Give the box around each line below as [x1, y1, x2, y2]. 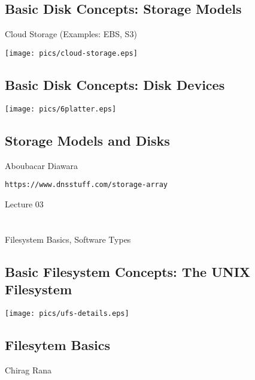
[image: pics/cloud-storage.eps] [5, 49, 138, 58]
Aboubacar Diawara [5, 159, 78, 171]
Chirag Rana [5, 363, 52, 376]
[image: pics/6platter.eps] [5, 104, 117, 113]
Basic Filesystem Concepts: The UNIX [5, 262, 251, 281]
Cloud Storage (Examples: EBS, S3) [5, 28, 137, 40]
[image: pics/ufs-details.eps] [5, 309, 129, 318]
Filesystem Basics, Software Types [5, 233, 131, 245]
